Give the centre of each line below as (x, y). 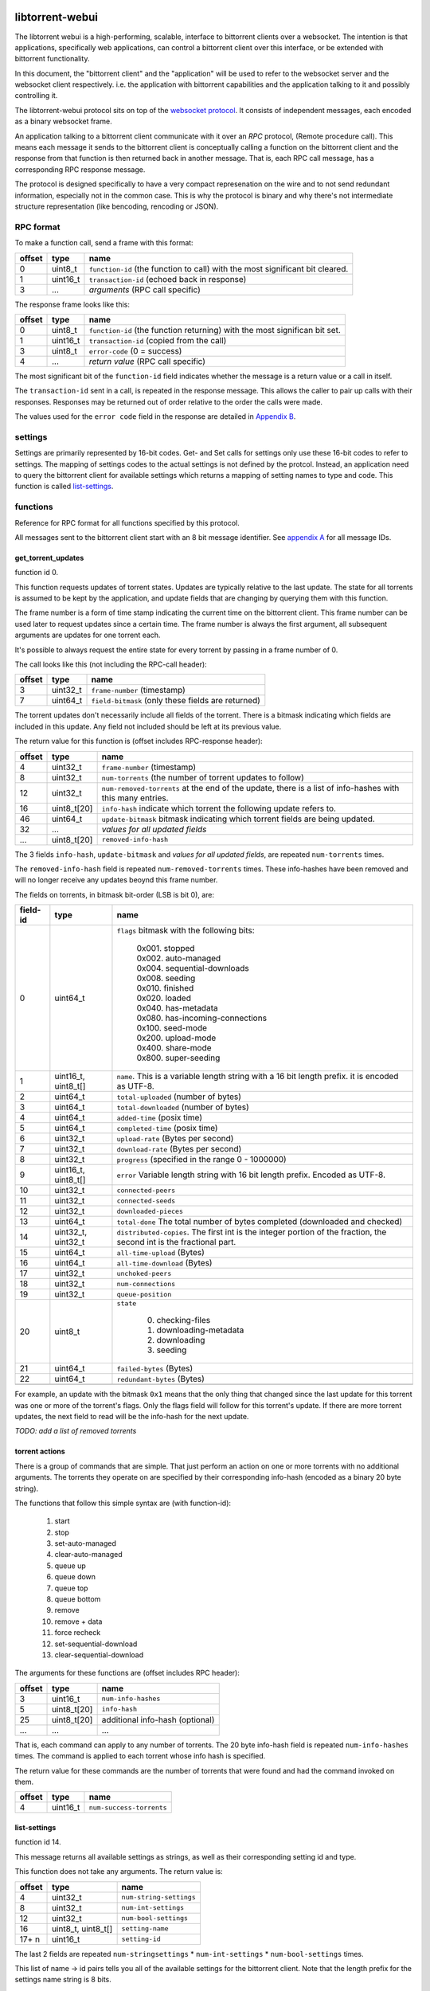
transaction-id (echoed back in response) (168, 279)
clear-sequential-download (99, 1655)
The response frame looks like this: (72, 304)
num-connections (146, 1283)
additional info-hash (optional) (158, 1719)
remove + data (78, 1621)
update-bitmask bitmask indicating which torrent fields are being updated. (238, 819)
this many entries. (135, 798)
